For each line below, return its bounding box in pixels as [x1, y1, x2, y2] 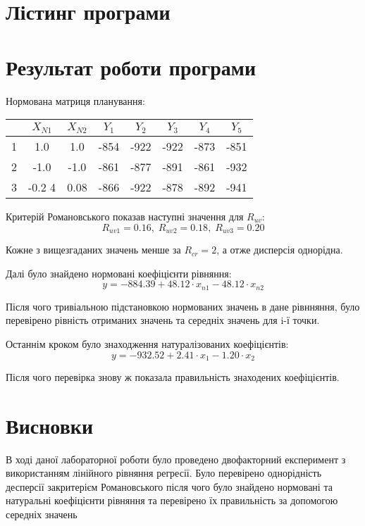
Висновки [6, 411, 94, 439]
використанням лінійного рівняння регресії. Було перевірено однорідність [6, 465, 322, 480]
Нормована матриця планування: [6, 93, 145, 108]
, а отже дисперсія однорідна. [216, 242, 343, 257]
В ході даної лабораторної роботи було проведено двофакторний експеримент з [6, 451, 346, 466]
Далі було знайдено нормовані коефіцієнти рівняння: [6, 265, 232, 280]
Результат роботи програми [6, 52, 256, 81]
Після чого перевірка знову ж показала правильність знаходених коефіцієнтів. [6, 369, 340, 384]
